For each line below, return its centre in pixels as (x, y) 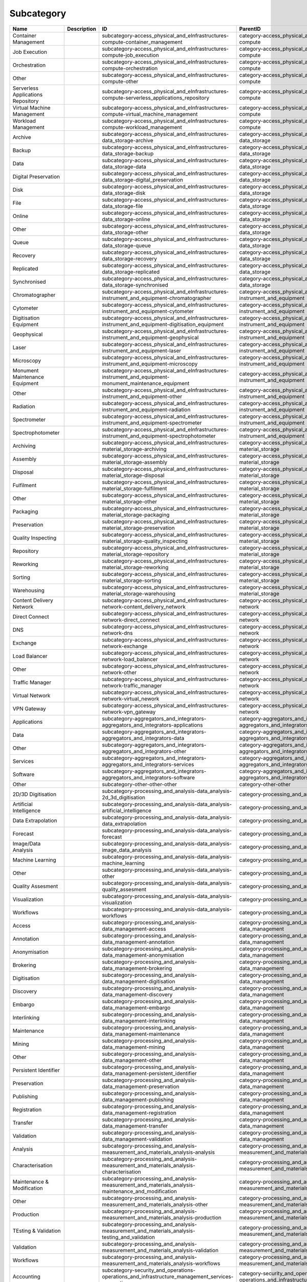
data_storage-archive (127, 140)
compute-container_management (142, 42)
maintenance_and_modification (139, 1191)
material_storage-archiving (134, 449)
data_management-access (134, 929)
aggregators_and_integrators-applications (152, 725)
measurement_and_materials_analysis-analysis (158, 1152)
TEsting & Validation (37, 1231)
